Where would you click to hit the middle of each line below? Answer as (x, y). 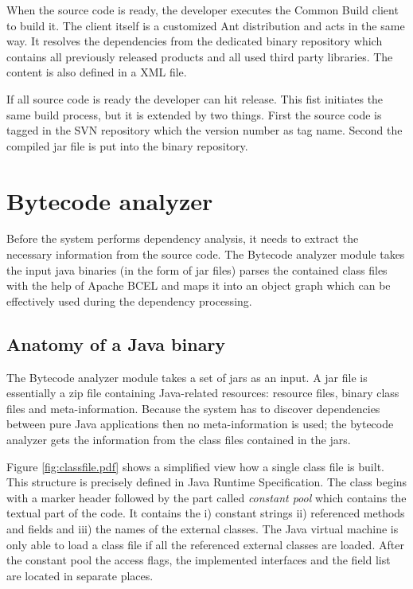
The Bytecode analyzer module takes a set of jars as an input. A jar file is (187, 377)
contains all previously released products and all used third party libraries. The (200, 56)
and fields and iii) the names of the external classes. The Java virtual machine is (203, 528)
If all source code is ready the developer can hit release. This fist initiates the (195, 98)
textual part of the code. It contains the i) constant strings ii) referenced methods (206, 513)
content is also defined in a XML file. (97, 72)
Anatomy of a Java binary (116, 343)
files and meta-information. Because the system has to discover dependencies (193, 408)
